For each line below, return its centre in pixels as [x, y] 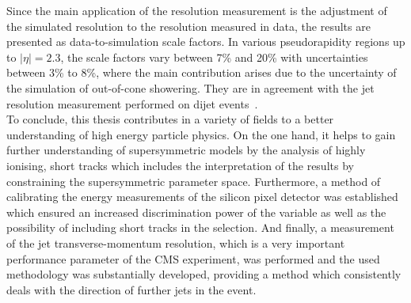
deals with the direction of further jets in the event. [131, 289]
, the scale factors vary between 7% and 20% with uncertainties [214, 57]
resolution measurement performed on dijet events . [132, 103]
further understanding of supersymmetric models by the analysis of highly [186, 150]
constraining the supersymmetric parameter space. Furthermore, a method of [194, 181]
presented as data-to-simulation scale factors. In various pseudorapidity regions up [206, 42]
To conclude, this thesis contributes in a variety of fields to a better [170, 119]
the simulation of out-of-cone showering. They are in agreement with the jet [190, 87]
